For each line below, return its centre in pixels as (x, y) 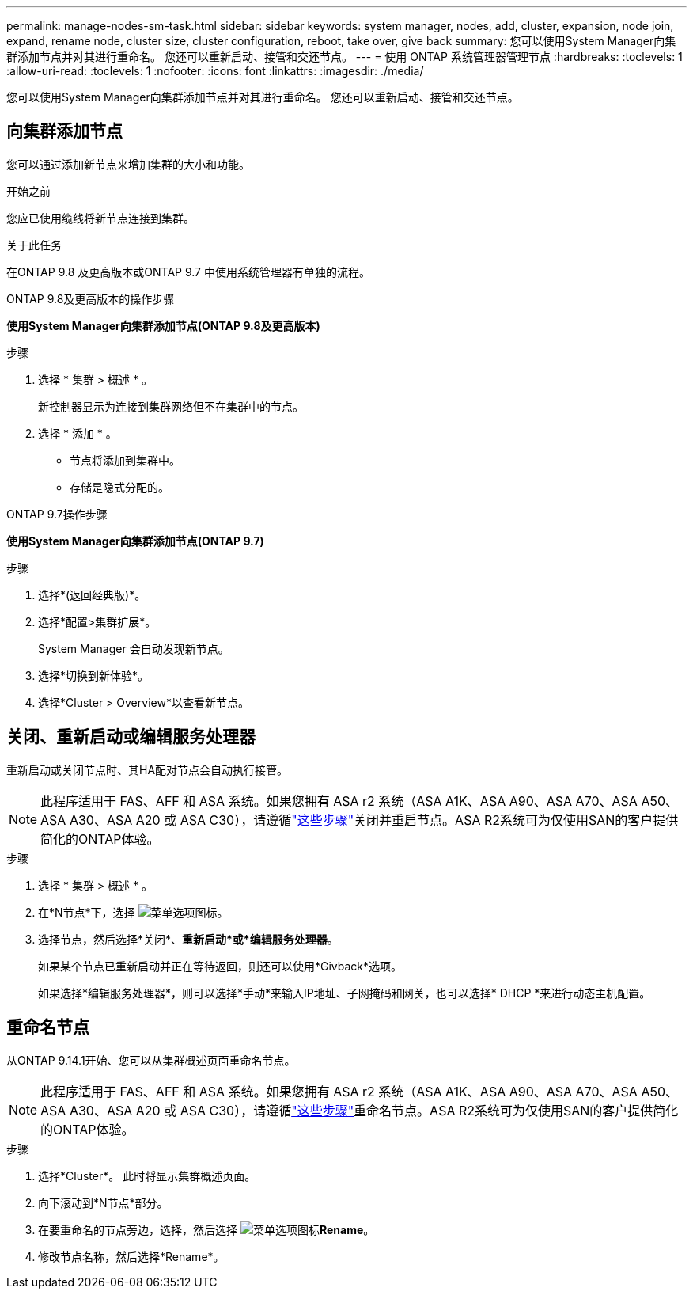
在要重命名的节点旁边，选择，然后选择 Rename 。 (206, 1229)
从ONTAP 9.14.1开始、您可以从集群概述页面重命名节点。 (151, 1060)
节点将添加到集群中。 (125, 460)
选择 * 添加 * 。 (78, 433)
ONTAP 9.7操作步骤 (57, 514)
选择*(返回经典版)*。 (92, 594)
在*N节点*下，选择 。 (133, 912)
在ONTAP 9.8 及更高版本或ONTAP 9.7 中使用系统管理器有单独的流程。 (188, 272)
